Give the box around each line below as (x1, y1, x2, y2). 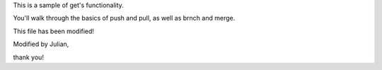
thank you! (13, 53, 44, 62)
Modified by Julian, (13, 40, 69, 49)
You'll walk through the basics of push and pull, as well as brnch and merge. (13, 14, 236, 23)
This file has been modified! (13, 27, 95, 35)
